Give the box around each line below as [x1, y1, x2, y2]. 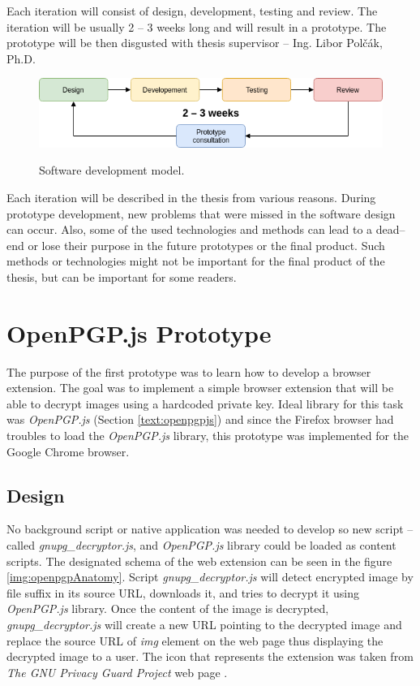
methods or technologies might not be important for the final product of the [6, 252, 385, 270]
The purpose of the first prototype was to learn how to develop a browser [6, 363, 371, 380]
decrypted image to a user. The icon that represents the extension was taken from [6, 648, 414, 665]
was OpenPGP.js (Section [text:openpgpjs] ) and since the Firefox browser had [6, 411, 394, 428]
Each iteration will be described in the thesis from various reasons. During [6, 188, 376, 205]
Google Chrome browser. [6, 442, 130, 459]
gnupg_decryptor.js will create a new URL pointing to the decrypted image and [6, 615, 402, 632]
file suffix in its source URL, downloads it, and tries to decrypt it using [6, 584, 359, 601]
